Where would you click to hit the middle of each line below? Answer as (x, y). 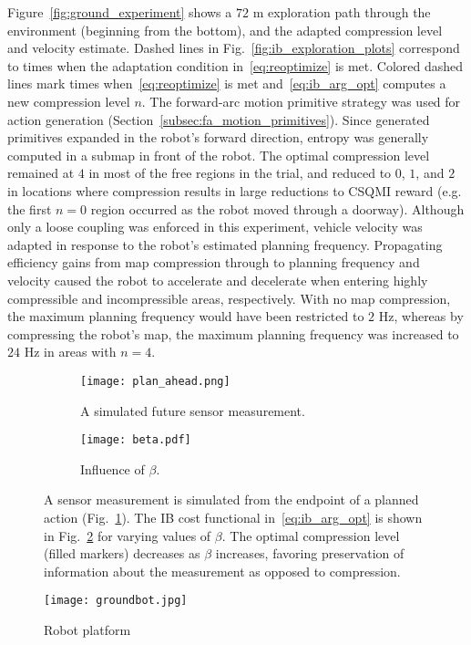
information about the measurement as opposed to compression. (222, 571)
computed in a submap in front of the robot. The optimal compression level (219, 155)
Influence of (113, 468)
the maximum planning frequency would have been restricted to (186, 316)
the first (30, 208)
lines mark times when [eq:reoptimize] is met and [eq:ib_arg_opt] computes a (227, 83)
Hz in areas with (70, 352)
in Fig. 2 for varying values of (128, 535)
